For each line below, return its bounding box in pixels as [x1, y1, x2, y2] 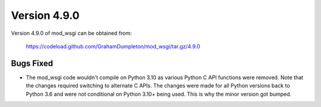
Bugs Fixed [11, 58, 53, 68]
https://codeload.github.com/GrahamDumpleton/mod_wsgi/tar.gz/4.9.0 [26, 43, 200, 50]
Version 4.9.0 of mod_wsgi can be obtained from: [11, 30, 132, 37]
